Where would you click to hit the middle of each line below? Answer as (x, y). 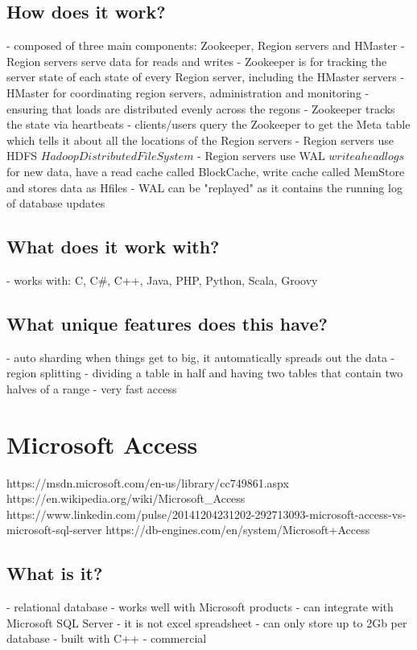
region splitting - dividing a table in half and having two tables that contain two (205, 373)
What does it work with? (113, 247)
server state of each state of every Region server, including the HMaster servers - (206, 77)
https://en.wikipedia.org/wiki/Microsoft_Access (126, 498)
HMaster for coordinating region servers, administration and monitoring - (188, 92)
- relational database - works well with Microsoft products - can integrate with (200, 607)
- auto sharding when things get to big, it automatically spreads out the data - (201, 357)
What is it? (55, 573)
